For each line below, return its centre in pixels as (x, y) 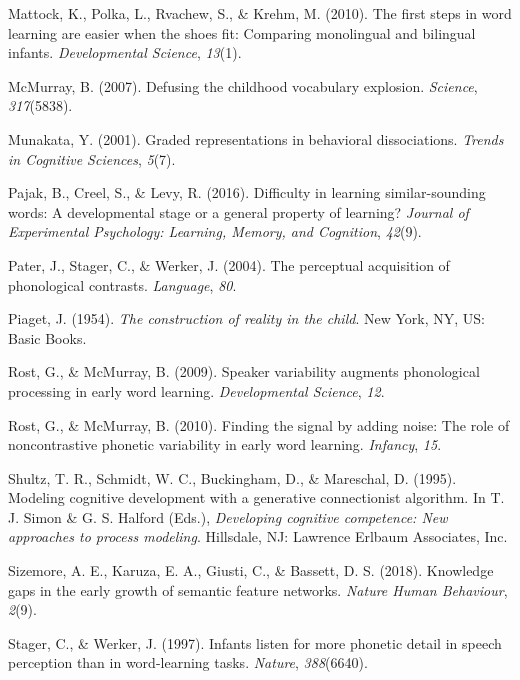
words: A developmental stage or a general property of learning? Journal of (238, 211)
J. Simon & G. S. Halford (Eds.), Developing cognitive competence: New (228, 516)
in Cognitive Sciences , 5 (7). (92, 158)
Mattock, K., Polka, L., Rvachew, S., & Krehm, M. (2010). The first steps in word (260, 13)
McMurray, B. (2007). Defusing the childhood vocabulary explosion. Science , (243, 85)
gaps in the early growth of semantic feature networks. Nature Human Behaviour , (258, 589)
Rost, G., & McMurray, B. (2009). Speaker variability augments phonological (244, 371)
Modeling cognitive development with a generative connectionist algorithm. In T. (256, 497)
